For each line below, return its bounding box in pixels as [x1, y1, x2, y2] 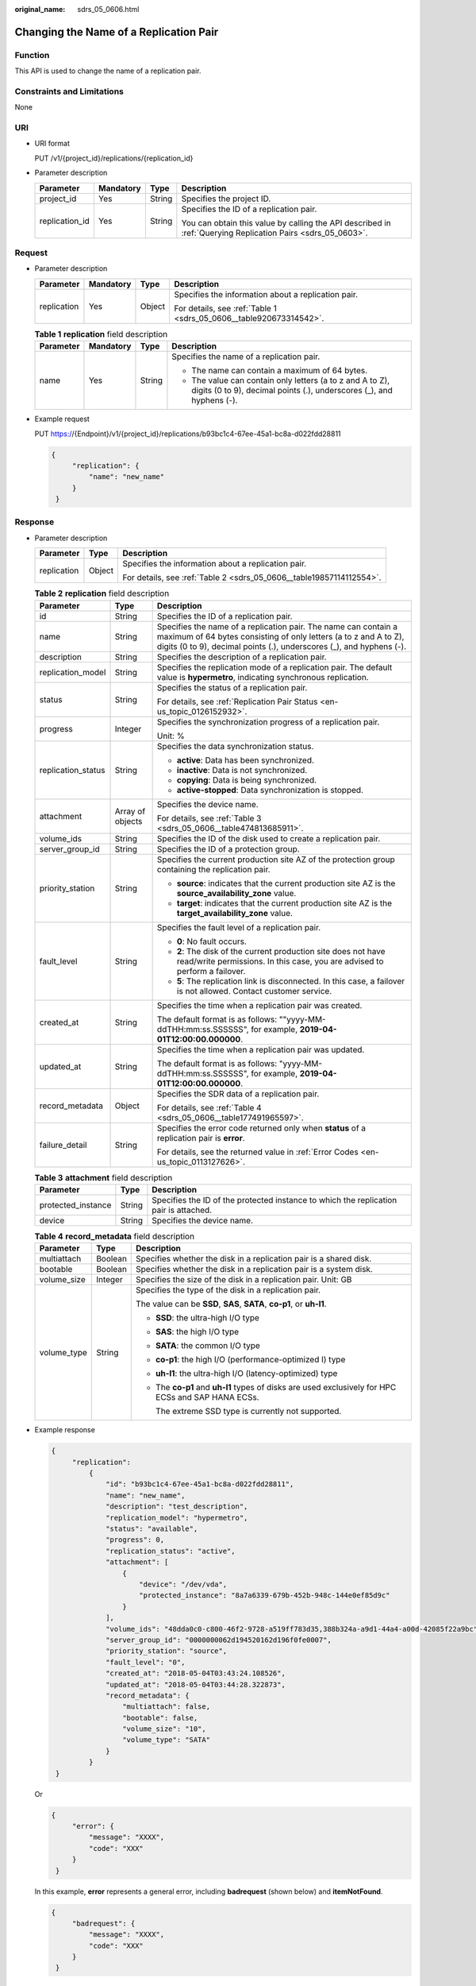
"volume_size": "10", [121, 1725, 206, 1733]
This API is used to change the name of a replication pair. [14, 66, 202, 75]
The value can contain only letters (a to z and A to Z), [191, 375, 390, 386]
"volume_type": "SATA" [121, 1736, 210, 1745]
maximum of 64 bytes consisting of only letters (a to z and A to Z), [156, 631, 405, 642]
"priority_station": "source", [106, 1647, 228, 1656]
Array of [114, 806, 146, 817]
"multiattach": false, [121, 1702, 210, 1711]
